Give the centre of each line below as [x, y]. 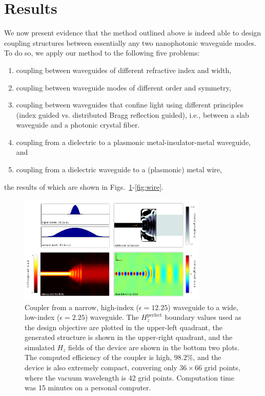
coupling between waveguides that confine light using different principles [130, 105]
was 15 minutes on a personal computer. [88, 388]
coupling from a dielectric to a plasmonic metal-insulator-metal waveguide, [133, 142]
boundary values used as [203, 317]
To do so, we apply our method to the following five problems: [102, 53]
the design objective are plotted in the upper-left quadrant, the [124, 327]
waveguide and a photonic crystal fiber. [78, 125]
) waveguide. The [112, 317]
